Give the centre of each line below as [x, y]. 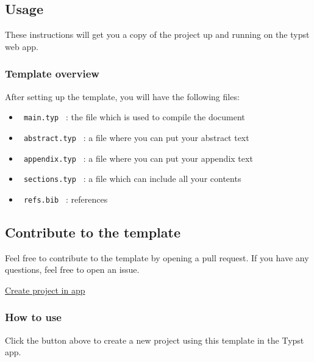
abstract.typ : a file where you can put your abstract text [136, 137]
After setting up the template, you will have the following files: [122, 96]
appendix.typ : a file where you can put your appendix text [138, 158]
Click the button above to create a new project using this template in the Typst [155, 340]
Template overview [52, 74]
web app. [22, 46]
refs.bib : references [66, 199]
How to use [33, 317]
